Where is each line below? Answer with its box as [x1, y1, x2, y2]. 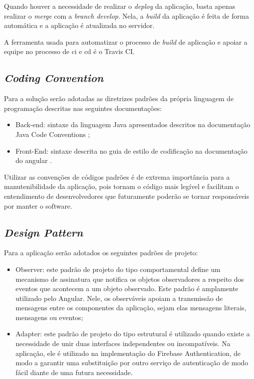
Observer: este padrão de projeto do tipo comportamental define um [15, 264, 221, 274]
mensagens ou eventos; [15, 312, 83, 322]
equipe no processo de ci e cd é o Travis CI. [4, 46, 135, 56]
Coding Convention [4, 70, 103, 85]
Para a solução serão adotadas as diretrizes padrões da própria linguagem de [4, 93, 234, 104]
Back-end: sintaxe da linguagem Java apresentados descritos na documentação [15, 119, 251, 130]
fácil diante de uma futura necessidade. [15, 367, 133, 377]
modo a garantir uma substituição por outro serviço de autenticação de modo [15, 357, 248, 368]
